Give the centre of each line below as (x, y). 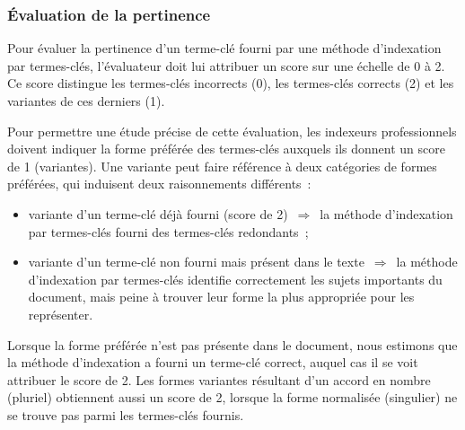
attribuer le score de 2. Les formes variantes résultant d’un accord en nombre (219, 379)
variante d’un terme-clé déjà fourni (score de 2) (158, 213)
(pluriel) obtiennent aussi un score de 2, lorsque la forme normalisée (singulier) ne (232, 397)
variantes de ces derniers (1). (86, 101)
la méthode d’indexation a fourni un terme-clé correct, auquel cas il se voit (213, 362)
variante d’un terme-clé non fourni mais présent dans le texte (196, 262)
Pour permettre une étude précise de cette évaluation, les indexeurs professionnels (232, 131)
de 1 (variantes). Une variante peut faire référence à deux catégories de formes (222, 166)
